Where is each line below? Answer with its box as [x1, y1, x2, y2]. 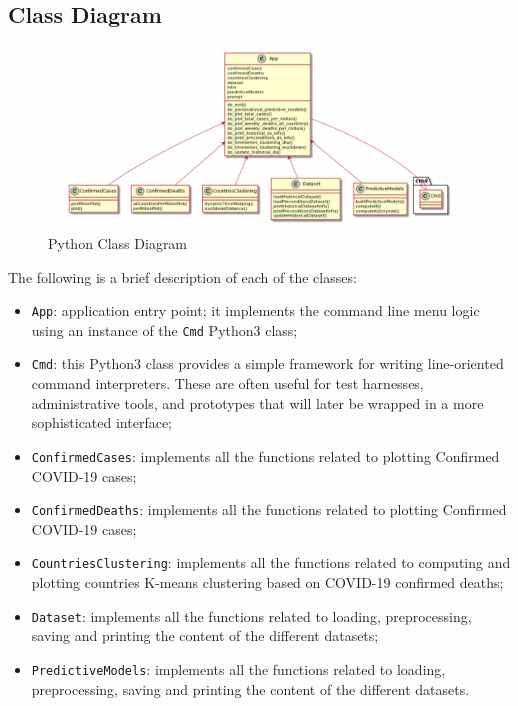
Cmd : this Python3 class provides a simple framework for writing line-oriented [31, 353, 504, 374]
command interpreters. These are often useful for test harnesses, [31, 373, 424, 394]
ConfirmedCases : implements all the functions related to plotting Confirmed [31, 445, 500, 466]
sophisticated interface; [31, 412, 172, 433]
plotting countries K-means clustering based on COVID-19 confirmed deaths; [31, 572, 504, 593]
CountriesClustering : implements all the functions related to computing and [31, 552, 511, 573]
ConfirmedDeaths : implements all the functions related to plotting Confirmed [31, 499, 507, 520]
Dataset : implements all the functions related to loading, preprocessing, [31, 605, 472, 626]
